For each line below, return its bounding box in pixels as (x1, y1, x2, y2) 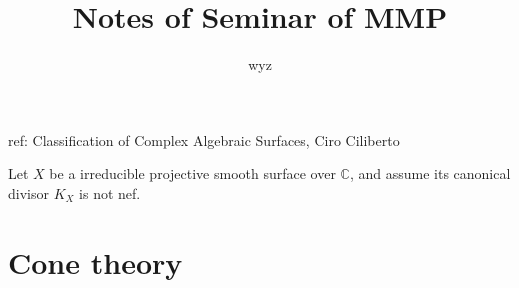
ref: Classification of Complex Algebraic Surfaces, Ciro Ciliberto (8, 129, 400, 150)
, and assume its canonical (349, 163, 511, 184)
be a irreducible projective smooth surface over (49, 163, 336, 184)
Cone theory (8, 241, 183, 282)
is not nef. (79, 182, 141, 203)
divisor (8, 182, 49, 203)
